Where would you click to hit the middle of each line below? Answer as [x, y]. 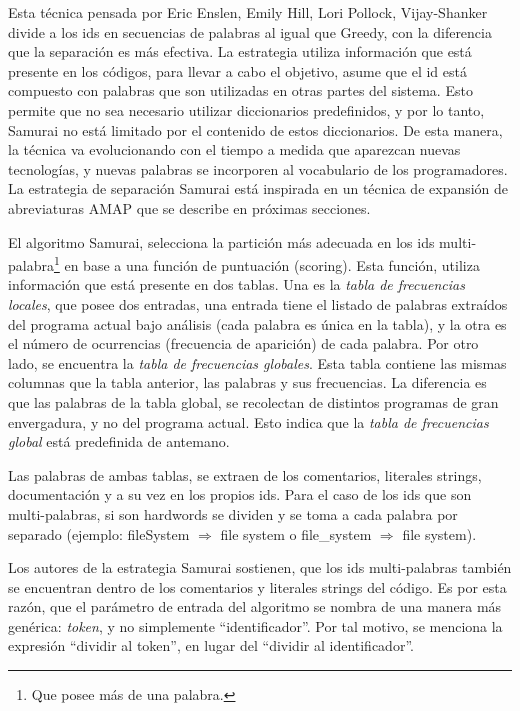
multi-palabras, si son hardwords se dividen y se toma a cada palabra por [233, 513]
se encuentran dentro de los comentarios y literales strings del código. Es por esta [257, 586]
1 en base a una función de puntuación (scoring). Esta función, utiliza [266, 263]
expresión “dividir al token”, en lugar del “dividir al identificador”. [211, 645]
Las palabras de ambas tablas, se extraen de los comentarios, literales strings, [245, 474]
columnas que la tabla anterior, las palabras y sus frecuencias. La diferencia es [247, 382]
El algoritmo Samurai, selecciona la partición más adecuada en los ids [221, 241]
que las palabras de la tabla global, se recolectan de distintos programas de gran [253, 401]
